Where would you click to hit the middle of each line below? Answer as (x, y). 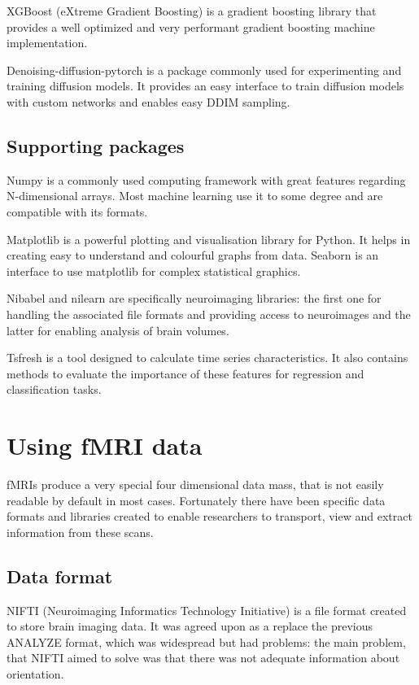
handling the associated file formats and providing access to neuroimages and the (209, 314)
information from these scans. (80, 532)
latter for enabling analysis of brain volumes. (118, 330)
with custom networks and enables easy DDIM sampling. (148, 101)
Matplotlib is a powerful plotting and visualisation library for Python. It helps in (209, 239)
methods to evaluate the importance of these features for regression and (185, 373)
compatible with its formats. (77, 211)
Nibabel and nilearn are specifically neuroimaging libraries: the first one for (194, 298)
